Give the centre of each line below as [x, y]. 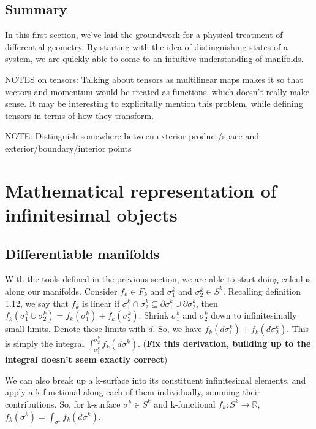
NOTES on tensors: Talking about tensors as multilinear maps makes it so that [154, 79]
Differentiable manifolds [82, 253]
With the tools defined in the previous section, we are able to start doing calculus [158, 279]
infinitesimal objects [91, 214]
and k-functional [185, 404]
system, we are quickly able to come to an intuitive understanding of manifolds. [154, 59]
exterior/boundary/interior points [68, 148]
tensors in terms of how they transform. [80, 115]
